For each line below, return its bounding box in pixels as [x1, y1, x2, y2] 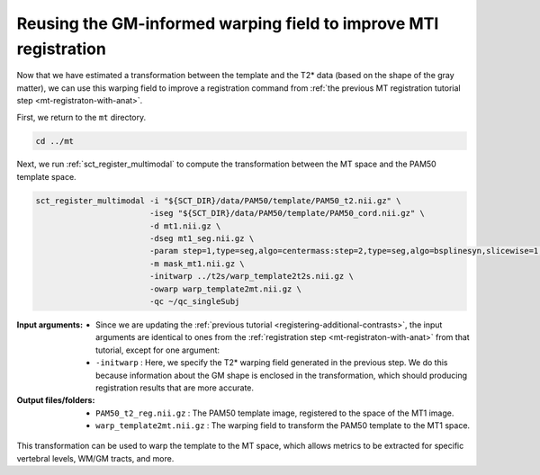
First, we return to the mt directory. [16, 112, 147, 122]
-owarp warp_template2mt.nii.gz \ [148, 283, 301, 294]
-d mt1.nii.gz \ [148, 220, 221, 231]
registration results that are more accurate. [95, 382, 255, 393]
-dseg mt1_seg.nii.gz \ [148, 234, 255, 244]
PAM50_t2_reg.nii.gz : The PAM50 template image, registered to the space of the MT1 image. [95, 408, 454, 418]
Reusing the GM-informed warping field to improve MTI [16, 13, 439, 33]
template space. [16, 171, 76, 182]
